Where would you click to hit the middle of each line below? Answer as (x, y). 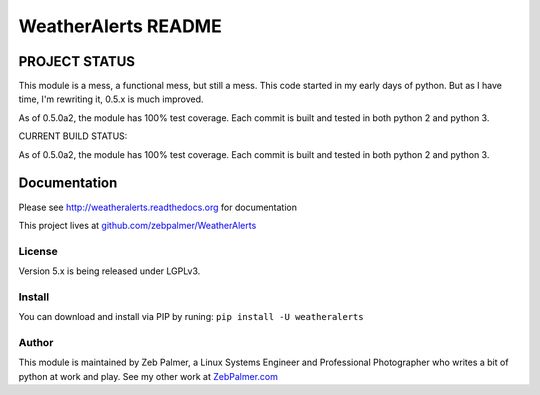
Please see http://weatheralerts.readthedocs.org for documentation (158, 207)
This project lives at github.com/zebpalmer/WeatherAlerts (137, 225)
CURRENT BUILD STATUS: (73, 136)
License (38, 251)
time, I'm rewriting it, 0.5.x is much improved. (111, 99)
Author (36, 342)
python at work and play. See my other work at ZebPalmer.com (148, 376)
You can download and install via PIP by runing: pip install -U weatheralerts (191, 317)
